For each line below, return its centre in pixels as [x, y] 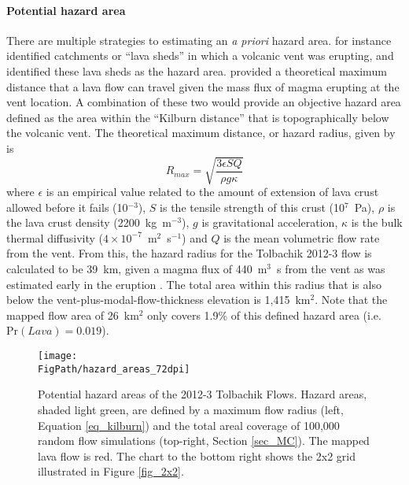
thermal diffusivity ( [55, 237]
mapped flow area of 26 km [73, 315]
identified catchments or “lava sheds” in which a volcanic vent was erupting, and [200, 56]
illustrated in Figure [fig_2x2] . [111, 471]
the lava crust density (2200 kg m [89, 222]
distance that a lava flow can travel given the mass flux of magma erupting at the [203, 86]
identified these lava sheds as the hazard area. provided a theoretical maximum [197, 70]
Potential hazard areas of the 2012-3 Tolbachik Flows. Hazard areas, [203, 394]
